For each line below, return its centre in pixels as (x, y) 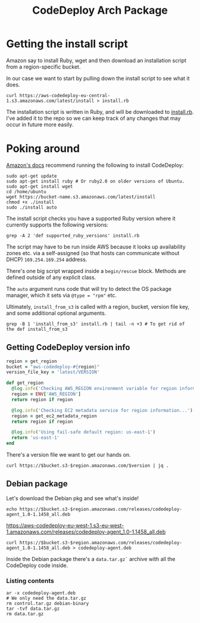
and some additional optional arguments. (56, 313)
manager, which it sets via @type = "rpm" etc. (62, 295)
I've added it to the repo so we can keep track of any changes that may (93, 118)
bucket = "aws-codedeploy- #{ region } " (53, 367)
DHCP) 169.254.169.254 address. (47, 259)
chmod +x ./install (30, 202)
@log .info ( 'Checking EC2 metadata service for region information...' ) (102, 410)
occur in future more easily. (40, 124)
